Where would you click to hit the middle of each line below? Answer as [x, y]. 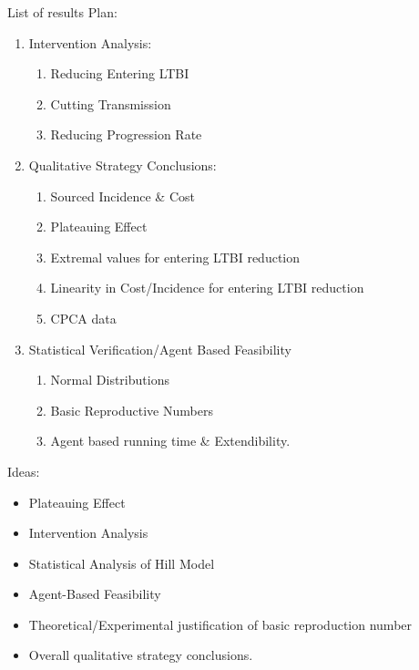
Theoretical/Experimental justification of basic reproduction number [220, 624]
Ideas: [24, 471]
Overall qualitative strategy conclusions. [141, 655]
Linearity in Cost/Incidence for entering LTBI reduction [207, 288]
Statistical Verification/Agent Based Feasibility [160, 349]
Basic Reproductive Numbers [132, 410]
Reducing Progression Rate [126, 134]
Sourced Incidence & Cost [123, 196]
